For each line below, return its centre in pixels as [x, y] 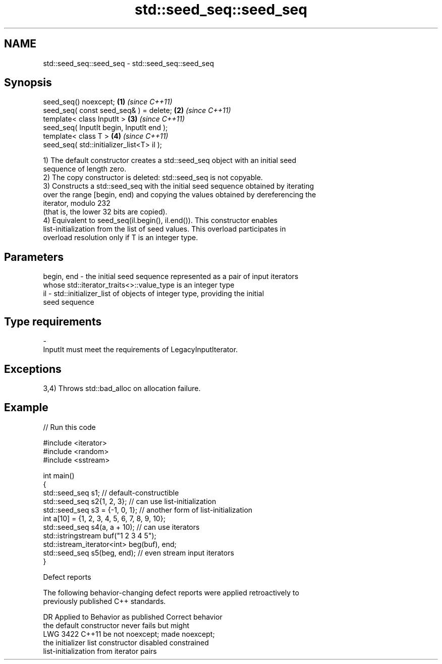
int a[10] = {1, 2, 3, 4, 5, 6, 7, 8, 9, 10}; [104, 518]
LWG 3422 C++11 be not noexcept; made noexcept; [129, 634]
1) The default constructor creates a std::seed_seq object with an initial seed [170, 160]
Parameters [34, 257]
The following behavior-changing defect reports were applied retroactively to [171, 592]
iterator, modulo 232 [77, 203]
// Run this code [69, 427]
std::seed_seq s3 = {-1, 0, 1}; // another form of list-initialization [148, 510]
